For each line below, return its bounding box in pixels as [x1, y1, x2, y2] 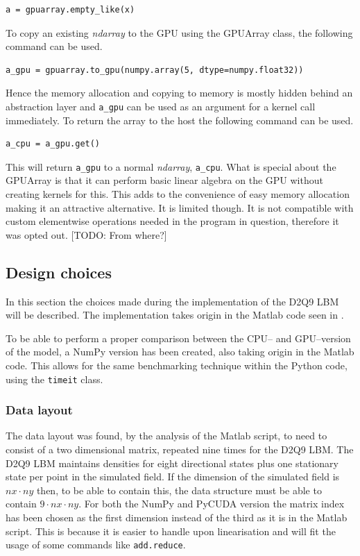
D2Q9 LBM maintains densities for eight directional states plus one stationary [6, 455, 338, 470]
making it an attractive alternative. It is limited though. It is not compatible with [6, 200, 354, 214]
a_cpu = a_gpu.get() [6, 139, 101, 149]
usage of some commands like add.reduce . [6, 537, 186, 552]
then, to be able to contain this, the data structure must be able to [36, 482, 322, 497]
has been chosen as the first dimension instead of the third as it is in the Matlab [6, 510, 348, 525]
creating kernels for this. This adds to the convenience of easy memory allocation [6, 187, 350, 201]
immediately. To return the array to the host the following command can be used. [6, 112, 354, 127]
